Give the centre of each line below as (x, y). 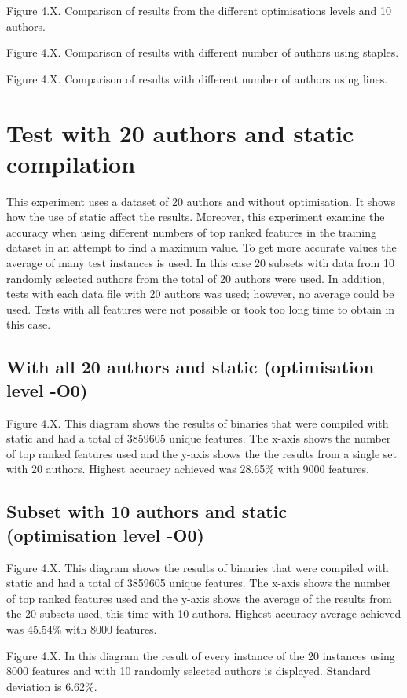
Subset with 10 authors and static (147, 511)
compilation (71, 163)
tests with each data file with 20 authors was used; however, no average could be (200, 294)
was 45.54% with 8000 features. (82, 628)
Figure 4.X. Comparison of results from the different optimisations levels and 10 (199, 10)
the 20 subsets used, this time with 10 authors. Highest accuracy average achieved (204, 614)
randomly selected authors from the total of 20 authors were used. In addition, (196, 278)
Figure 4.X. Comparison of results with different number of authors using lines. (197, 78)
